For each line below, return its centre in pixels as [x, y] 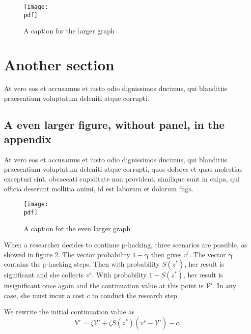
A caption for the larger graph [69, 31]
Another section [59, 65]
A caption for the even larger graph [77, 228]
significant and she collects [44, 275]
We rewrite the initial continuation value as [69, 312]
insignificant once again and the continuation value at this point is [104, 286]
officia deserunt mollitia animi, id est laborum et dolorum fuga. [99, 188]
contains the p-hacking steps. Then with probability [82, 264]
